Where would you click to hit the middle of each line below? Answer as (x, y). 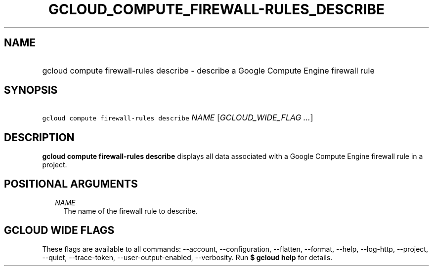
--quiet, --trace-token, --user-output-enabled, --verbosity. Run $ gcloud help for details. (187, 257)
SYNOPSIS (31, 90)
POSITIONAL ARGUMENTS (71, 184)
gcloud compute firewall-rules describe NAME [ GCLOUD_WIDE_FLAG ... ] (178, 118)
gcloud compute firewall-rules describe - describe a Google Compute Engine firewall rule (208, 70)
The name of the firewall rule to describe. (130, 211)
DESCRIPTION (39, 137)
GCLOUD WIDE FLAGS (59, 230)
